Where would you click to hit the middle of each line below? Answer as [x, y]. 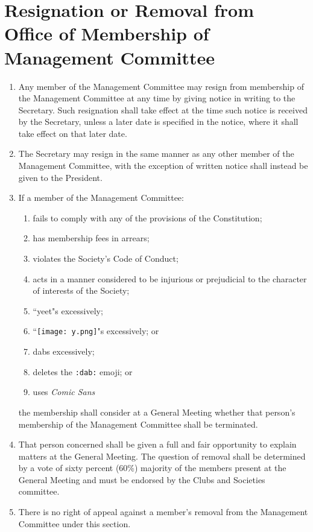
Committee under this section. [74, 523]
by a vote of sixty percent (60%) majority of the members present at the [152, 468]
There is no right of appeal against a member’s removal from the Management [163, 512]
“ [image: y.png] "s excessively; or [96, 331]
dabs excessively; [64, 351]
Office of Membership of [107, 33]
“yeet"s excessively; [68, 310]
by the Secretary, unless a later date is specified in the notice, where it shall [158, 122]
